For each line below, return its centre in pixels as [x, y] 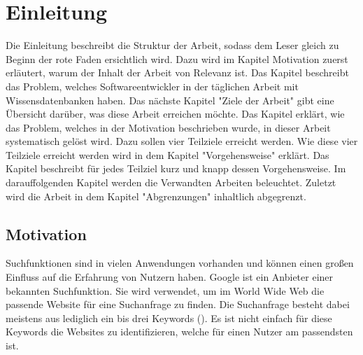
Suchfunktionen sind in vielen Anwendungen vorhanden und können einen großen [180, 263]
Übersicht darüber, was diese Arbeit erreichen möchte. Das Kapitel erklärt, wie [175, 114]
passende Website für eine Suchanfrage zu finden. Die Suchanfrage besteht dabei [178, 304]
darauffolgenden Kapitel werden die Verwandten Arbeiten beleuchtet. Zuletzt [171, 182]
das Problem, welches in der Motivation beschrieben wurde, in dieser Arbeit [168, 127]
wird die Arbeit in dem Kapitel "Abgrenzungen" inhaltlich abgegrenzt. [156, 196]
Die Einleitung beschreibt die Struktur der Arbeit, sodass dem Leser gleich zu [172, 45]
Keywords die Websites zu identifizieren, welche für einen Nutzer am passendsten [179, 332]
